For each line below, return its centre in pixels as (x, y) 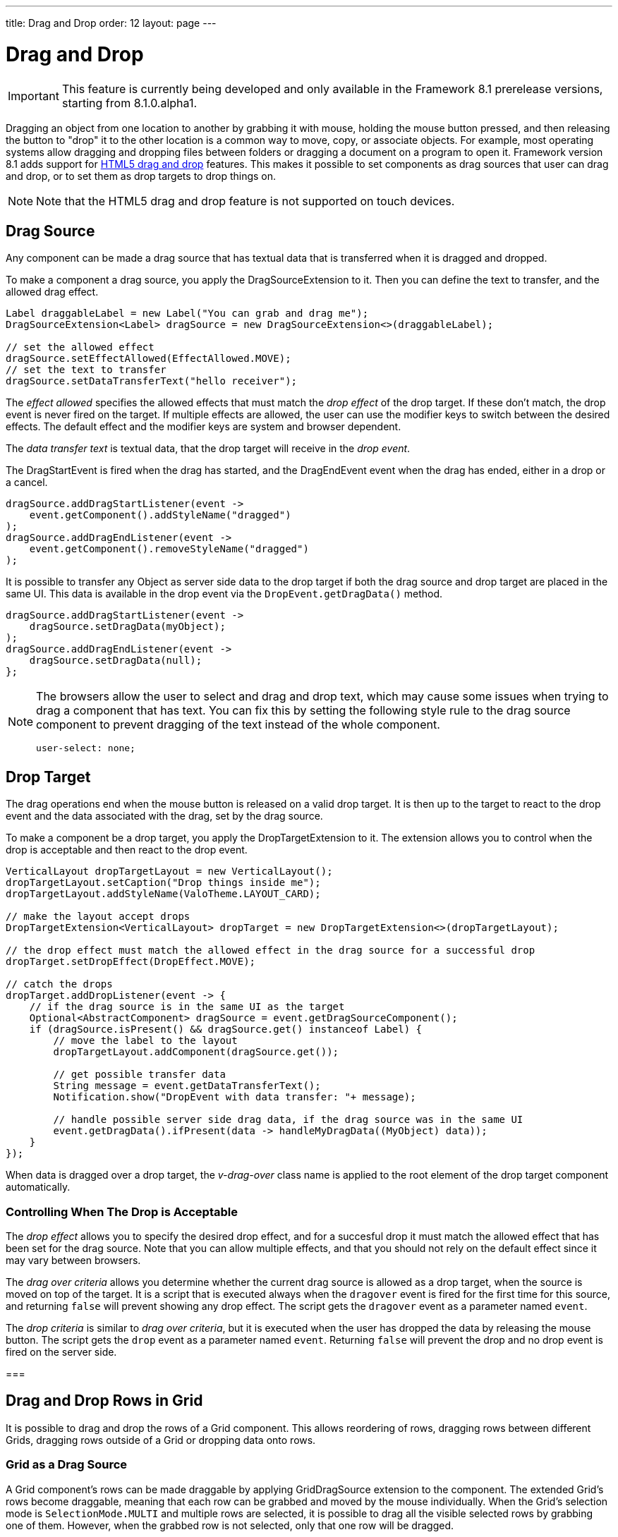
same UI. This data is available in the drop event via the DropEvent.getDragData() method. (224, 594)
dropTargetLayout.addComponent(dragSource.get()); (196, 1052)
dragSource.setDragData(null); (116, 661)
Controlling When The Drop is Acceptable (122, 1211)
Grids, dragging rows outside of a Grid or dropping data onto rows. (161, 1440)
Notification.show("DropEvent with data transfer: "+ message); (235, 1097)
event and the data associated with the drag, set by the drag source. (164, 816)
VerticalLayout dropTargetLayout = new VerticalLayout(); (169, 871)
